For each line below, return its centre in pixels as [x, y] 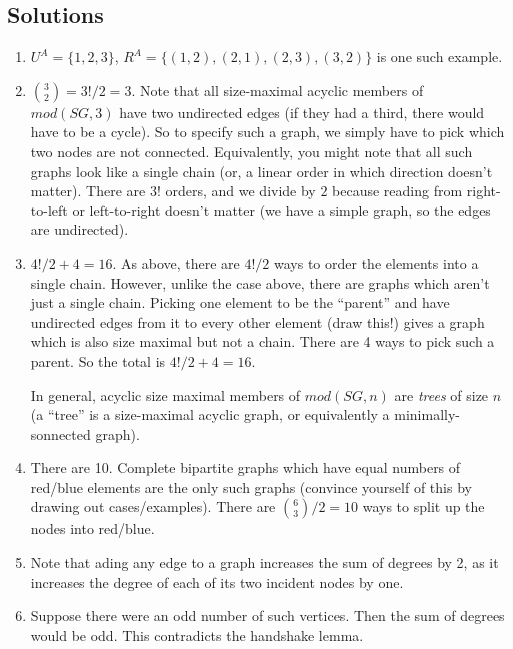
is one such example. [439, 56]
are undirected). [79, 229]
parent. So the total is [98, 360]
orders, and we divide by [240, 190]
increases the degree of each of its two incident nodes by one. [217, 581]
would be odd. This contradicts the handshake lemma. [197, 634]
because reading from [397, 190]
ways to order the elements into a [376, 262]
